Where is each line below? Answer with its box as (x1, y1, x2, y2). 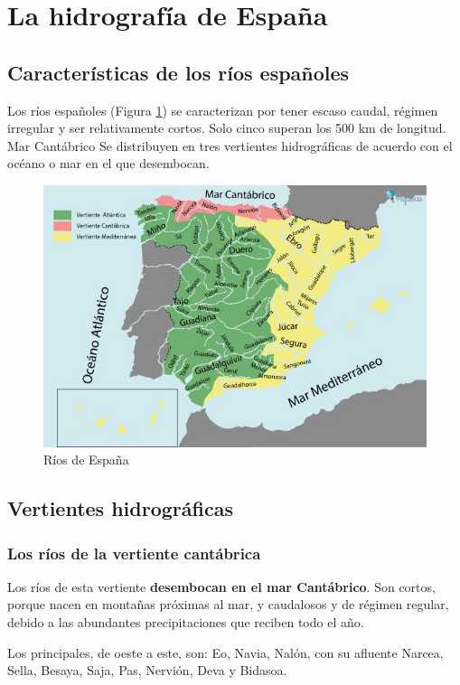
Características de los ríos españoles (7, 58, 350, 86)
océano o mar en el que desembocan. (7, 154, 210, 173)
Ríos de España (43, 450, 129, 469)
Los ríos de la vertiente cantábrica (7, 541, 261, 564)
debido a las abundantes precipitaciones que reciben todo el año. (7, 613, 364, 632)
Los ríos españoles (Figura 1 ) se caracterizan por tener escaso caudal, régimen (7, 100, 438, 119)
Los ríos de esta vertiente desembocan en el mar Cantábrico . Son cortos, (7, 577, 436, 596)
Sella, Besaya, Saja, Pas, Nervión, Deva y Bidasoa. (7, 661, 287, 680)
